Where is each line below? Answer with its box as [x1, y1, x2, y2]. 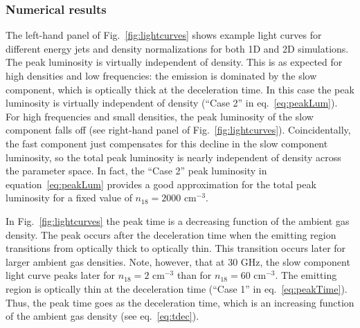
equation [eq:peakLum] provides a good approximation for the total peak [6, 176, 316, 191]
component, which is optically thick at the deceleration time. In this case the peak [6, 82, 354, 96]
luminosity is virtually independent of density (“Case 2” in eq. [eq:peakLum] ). [6, 95, 338, 110]
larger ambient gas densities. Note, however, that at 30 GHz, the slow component [6, 254, 350, 268]
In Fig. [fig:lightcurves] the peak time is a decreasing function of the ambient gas [6, 213, 350, 228]
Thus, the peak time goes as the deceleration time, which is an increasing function [6, 295, 354, 309]
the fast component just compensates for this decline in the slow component [6, 136, 328, 150]
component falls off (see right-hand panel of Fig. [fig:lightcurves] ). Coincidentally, [6, 122, 351, 137]
